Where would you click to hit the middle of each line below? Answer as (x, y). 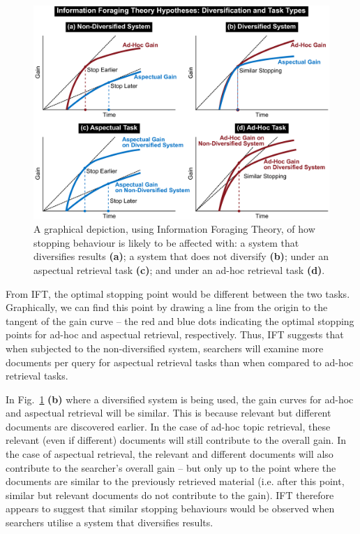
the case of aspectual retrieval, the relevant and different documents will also (170, 454)
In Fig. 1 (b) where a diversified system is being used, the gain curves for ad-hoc (180, 399)
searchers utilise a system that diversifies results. (110, 522)
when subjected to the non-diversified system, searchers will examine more (165, 348)
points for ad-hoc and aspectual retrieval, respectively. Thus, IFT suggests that (175, 334)
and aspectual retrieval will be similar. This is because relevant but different (168, 413)
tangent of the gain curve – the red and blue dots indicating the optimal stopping (180, 320)
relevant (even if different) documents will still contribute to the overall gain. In (176, 440)
